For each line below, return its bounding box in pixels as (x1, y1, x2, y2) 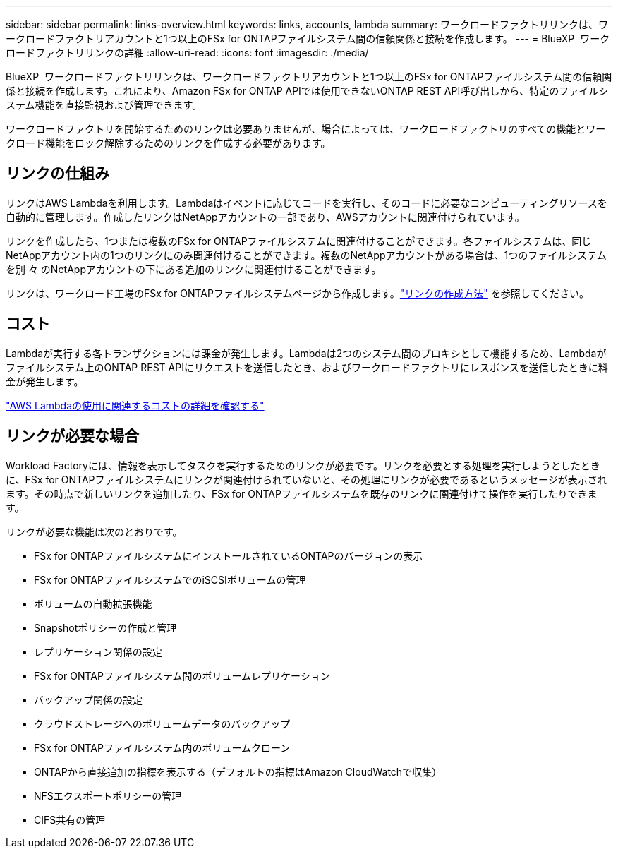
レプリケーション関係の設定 (34, 645, 162, 658)
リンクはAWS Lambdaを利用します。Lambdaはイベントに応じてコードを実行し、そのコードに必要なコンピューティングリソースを (6, 196, 607, 209)
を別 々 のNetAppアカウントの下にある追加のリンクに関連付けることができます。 (6, 263, 382, 275)
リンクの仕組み (6, 164, 109, 183)
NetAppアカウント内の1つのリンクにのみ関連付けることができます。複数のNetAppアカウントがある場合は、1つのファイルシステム (6, 248, 607, 261)
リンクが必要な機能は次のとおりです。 (6, 525, 183, 538)
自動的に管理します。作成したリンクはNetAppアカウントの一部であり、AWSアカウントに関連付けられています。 (6, 210, 525, 223)
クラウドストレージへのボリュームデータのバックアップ (34, 717, 291, 730)
